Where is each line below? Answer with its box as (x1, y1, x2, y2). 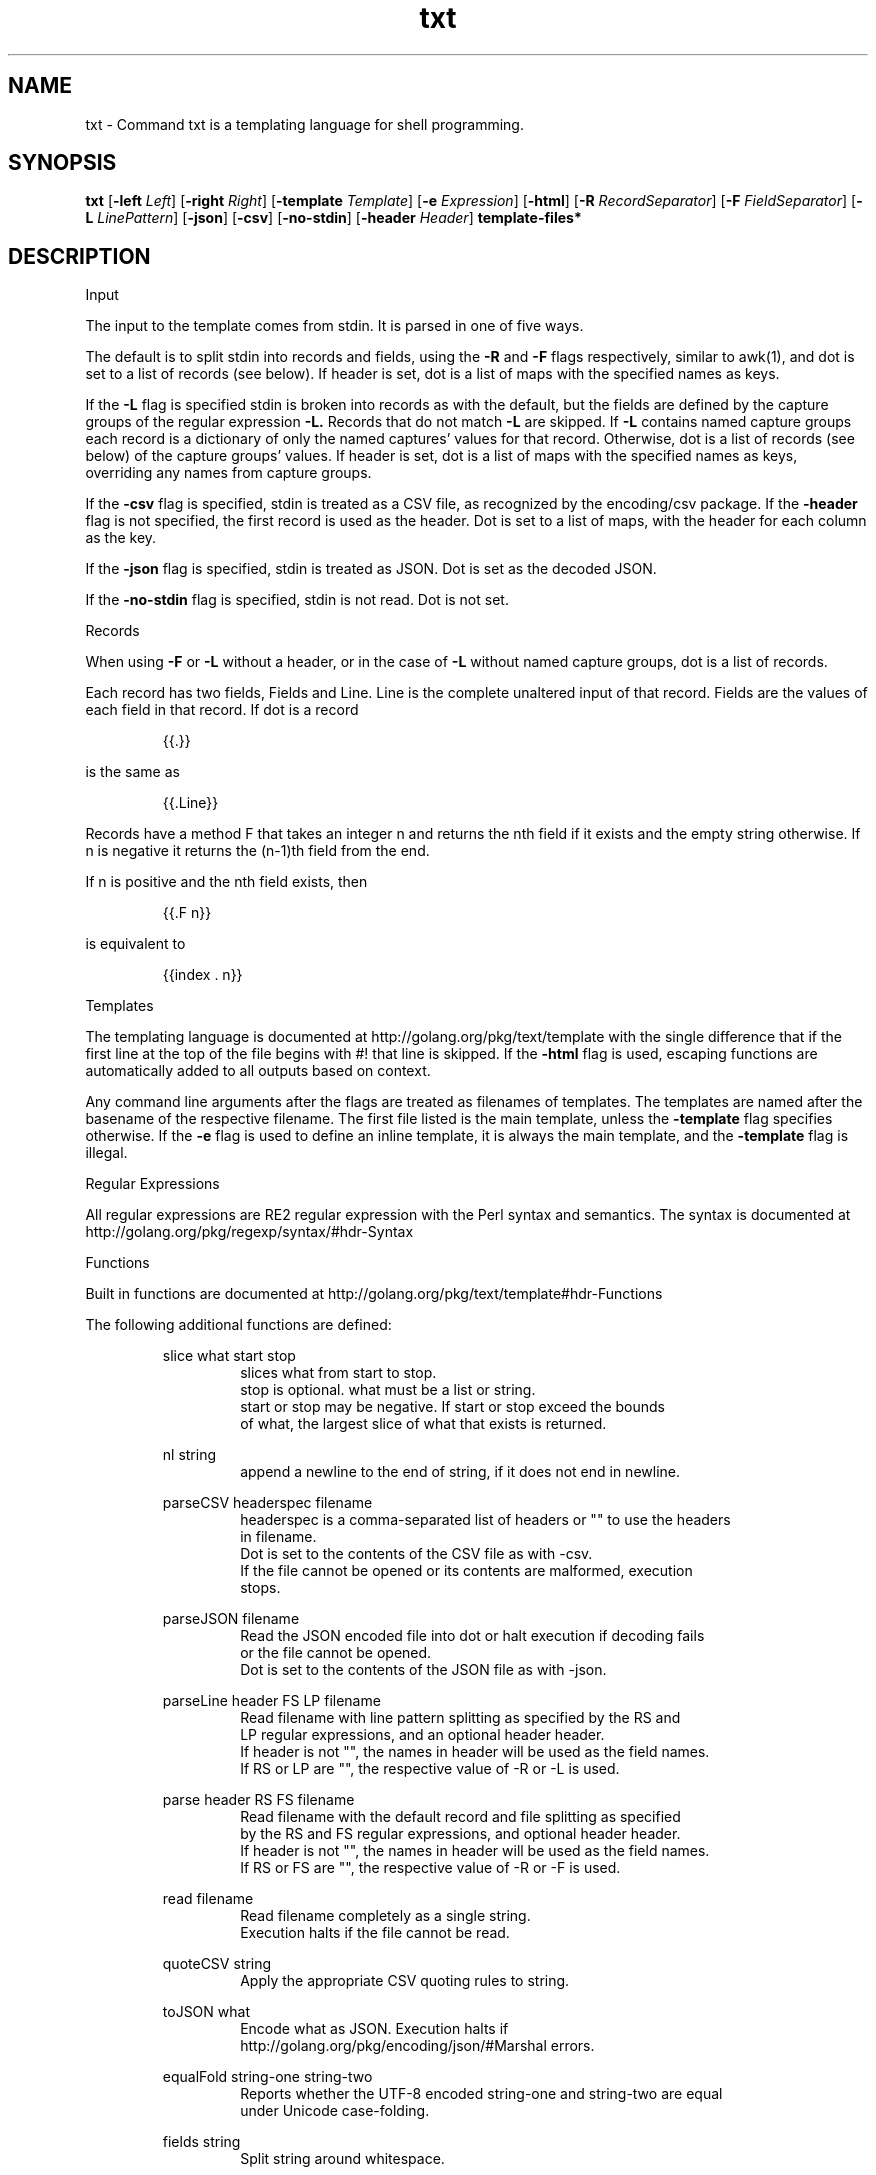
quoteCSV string (162, 1955, 272, 1973)
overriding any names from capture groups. (85, 464, 372, 482)
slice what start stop (162, 1347, 296, 1365)
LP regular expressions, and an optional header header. (240, 1726, 605, 1744)
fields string (162, 2133, 241, 2151)
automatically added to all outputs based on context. (85, 1062, 431, 1080)
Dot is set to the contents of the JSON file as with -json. (240, 1661, 607, 1679)
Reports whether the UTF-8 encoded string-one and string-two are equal (240, 2085, 723, 2103)
